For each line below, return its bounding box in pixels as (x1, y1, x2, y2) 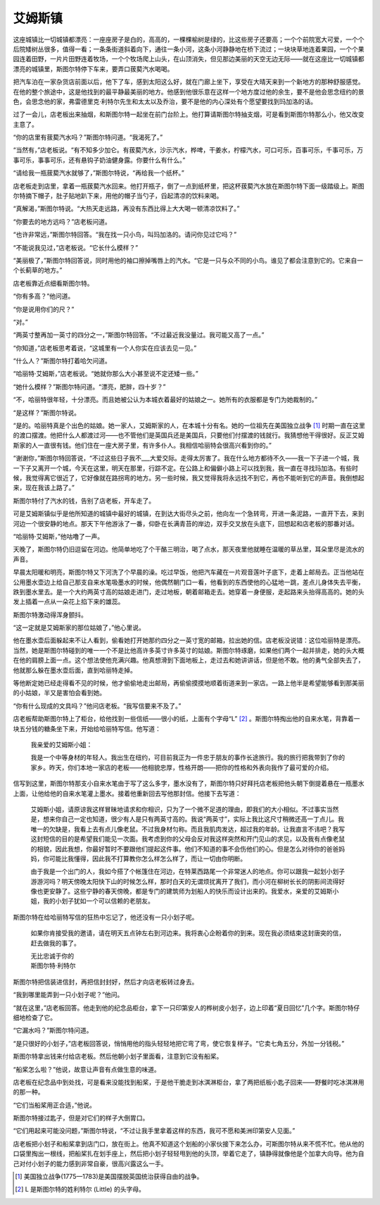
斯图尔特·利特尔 (30, 961, 77, 970)
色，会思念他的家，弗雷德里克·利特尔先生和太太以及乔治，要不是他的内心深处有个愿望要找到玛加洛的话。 (13, 97, 317, 106)
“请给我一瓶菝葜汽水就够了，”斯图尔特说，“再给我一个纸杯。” (13, 169, 184, 177)
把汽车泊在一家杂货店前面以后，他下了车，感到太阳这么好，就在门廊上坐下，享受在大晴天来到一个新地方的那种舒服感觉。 (13, 77, 365, 86)
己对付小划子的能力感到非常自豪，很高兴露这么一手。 (13, 1159, 167, 1168)
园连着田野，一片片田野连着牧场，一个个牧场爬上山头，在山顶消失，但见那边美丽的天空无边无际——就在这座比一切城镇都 (13, 55, 365, 63)
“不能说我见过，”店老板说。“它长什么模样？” (13, 243, 139, 251)
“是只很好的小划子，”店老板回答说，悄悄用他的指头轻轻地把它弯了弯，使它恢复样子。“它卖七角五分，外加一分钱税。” (13, 1039, 345, 1047)
